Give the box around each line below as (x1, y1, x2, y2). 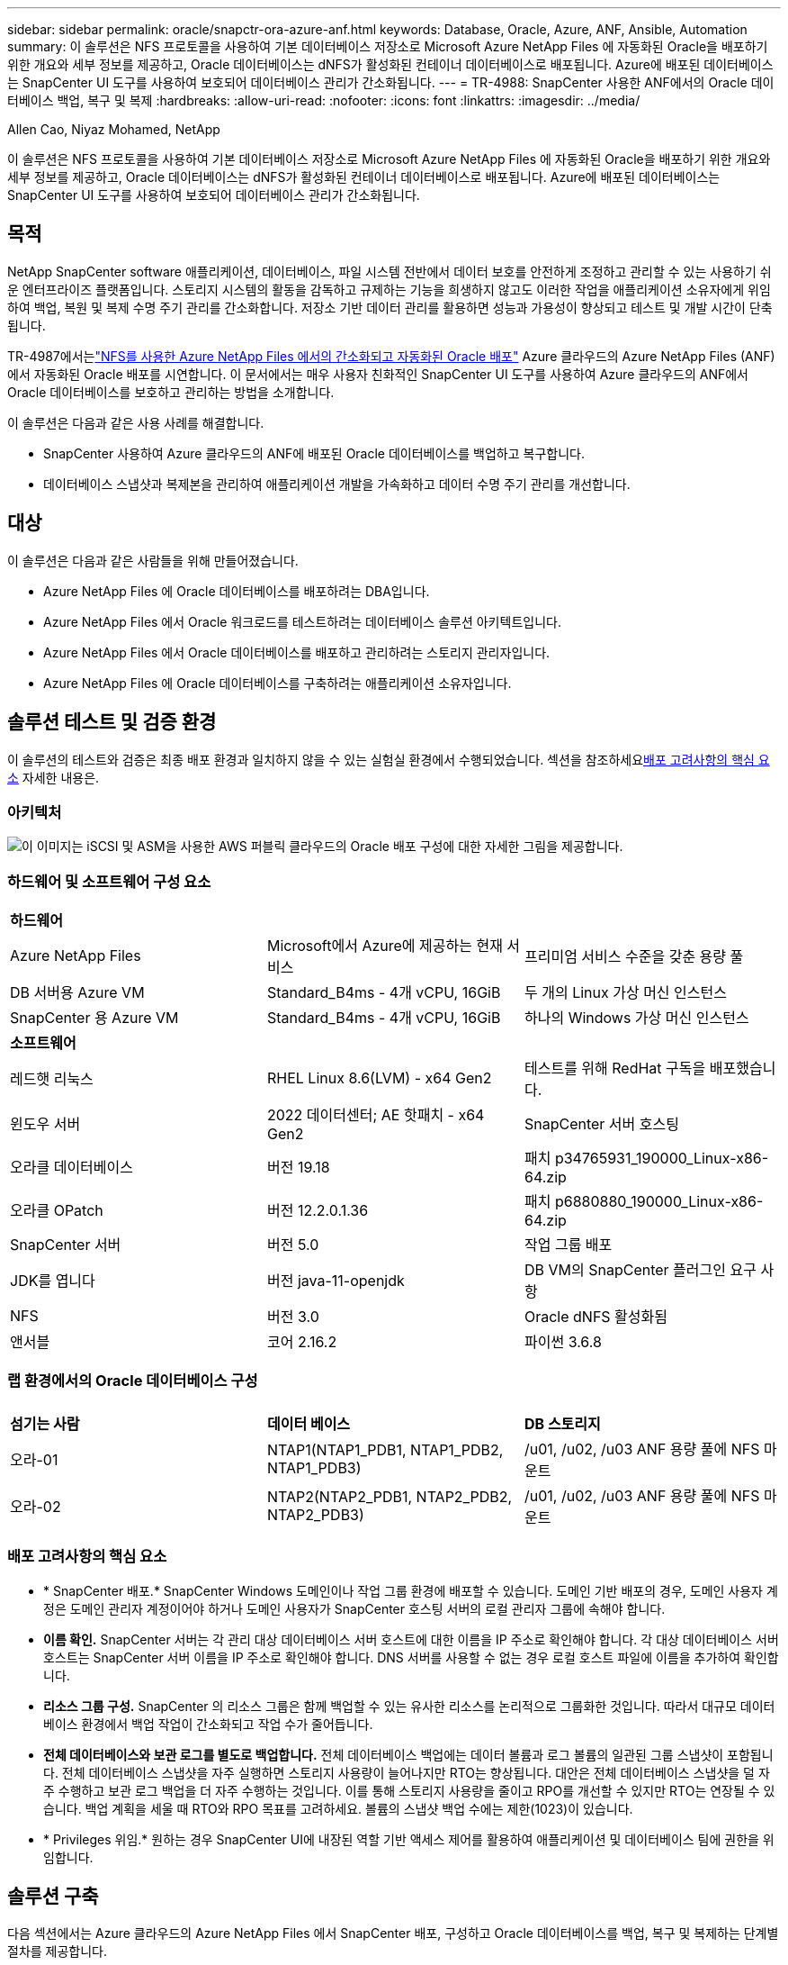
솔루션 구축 (7, 1884, 99, 1907)
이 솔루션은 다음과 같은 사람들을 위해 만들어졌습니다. (7, 552, 299, 568)
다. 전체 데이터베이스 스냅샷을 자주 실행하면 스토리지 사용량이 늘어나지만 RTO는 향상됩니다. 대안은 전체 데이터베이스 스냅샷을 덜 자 (43, 1764, 770, 1780)
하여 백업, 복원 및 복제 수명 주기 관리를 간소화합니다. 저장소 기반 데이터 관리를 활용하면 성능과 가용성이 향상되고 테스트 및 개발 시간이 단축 (7, 299, 773, 315)
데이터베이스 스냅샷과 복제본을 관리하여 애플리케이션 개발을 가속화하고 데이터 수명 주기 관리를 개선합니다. (43, 475, 631, 492)
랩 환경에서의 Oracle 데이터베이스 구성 (7, 1372, 258, 1390)
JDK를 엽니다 (10, 1272, 95, 1290)
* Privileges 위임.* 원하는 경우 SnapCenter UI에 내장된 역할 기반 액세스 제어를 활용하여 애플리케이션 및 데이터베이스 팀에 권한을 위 (43, 1831, 775, 1847)
